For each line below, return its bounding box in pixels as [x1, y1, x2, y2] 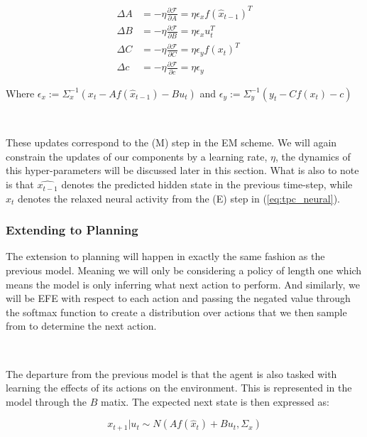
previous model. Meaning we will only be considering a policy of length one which [6, 263, 362, 278]
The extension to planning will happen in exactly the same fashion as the [6, 249, 325, 264]
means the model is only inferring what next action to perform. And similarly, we [6, 276, 360, 291]
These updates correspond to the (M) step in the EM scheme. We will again [6, 135, 337, 150]
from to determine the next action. [6, 318, 157, 333]
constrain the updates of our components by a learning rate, [6, 149, 268, 163]
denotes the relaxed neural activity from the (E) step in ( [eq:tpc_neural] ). [18, 190, 340, 205]
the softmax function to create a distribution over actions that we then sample [6, 304, 347, 319]
